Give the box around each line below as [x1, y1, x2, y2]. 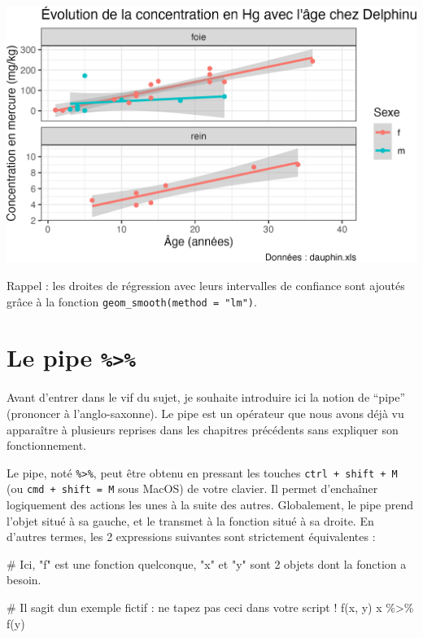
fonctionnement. [7, 437, 87, 454]
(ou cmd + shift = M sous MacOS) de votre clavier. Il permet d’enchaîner [7, 480, 378, 497]
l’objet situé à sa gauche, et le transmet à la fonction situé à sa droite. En [7, 512, 374, 529]
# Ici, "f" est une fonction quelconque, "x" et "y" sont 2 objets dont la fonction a [7, 555, 407, 572]
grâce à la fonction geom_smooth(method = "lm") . [7, 293, 257, 310]
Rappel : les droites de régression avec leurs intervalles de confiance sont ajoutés [7, 276, 405, 293]
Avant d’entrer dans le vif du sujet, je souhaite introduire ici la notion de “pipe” [7, 389, 406, 406]
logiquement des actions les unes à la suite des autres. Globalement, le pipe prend [7, 496, 414, 513]
